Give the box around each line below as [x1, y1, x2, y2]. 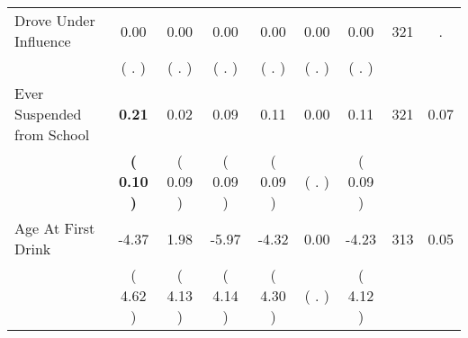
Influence [14, 31, 71, 51]
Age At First [14, 218, 95, 238]
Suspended [14, 103, 82, 124]
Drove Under [14, 10, 95, 31]
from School [14, 124, 90, 145]
